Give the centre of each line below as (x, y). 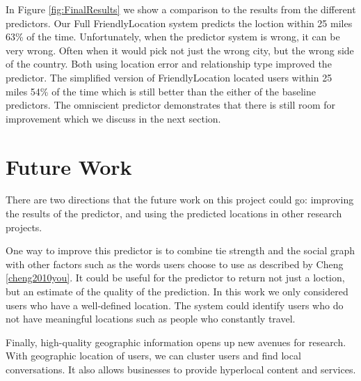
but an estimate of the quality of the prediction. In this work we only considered (177, 291)
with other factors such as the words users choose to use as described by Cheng (175, 264)
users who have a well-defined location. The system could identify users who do (175, 305)
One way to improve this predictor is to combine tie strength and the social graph (180, 250)
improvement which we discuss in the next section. (113, 118)
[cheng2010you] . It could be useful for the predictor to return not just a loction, (175, 278)
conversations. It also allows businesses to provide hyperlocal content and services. (181, 369)
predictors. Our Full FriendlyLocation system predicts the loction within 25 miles (179, 23)
